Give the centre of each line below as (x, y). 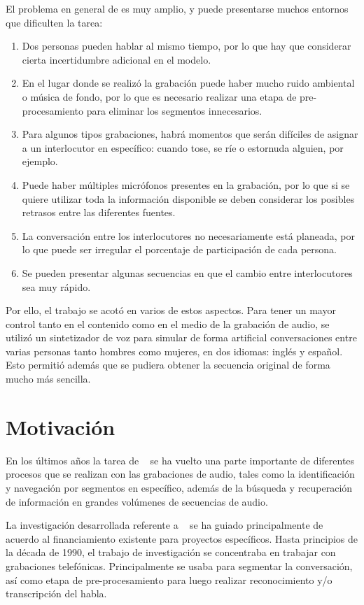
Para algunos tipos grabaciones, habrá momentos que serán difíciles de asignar (190, 134)
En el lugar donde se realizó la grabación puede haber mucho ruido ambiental (188, 83)
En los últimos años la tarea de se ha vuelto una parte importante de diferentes (180, 460)
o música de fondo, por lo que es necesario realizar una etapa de (159, 96)
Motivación (61, 426)
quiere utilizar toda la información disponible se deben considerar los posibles (188, 198)
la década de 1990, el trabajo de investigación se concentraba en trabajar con (171, 552)
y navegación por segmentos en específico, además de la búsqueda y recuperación (179, 487)
